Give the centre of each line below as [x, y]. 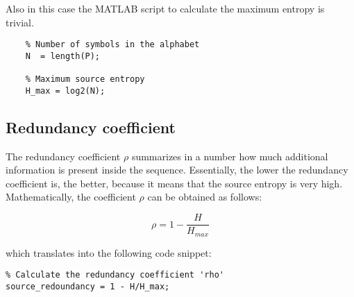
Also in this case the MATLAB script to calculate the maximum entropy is [165, 8]
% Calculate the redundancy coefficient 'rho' [115, 275]
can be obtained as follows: [205, 197]
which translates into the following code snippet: [109, 252]
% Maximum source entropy [85, 79]
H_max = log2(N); [65, 91]
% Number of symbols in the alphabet [112, 45]
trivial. [20, 22]
